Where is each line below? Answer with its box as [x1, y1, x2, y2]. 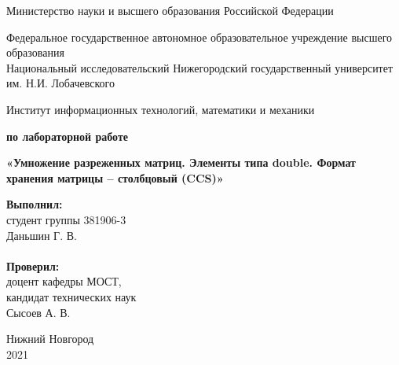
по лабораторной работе [6, 127, 129, 144]
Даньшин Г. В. [6, 227, 77, 243]
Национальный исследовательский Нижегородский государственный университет [6, 59, 394, 76]
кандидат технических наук [6, 288, 137, 304]
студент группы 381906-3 [6, 211, 126, 227]
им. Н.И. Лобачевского [6, 75, 115, 91]
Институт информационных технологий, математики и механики [6, 101, 315, 117]
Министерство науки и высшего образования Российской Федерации [6, 2, 334, 18]
